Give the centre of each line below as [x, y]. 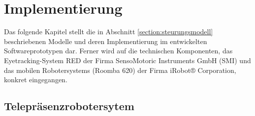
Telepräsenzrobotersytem [69, 106]
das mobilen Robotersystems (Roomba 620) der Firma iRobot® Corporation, [120, 70]
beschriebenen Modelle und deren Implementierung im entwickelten [106, 41]
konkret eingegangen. [36, 80]
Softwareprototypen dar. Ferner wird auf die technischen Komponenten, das [118, 51]
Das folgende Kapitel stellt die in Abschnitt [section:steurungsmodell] [109, 32]
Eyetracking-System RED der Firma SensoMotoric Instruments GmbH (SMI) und [127, 60]
